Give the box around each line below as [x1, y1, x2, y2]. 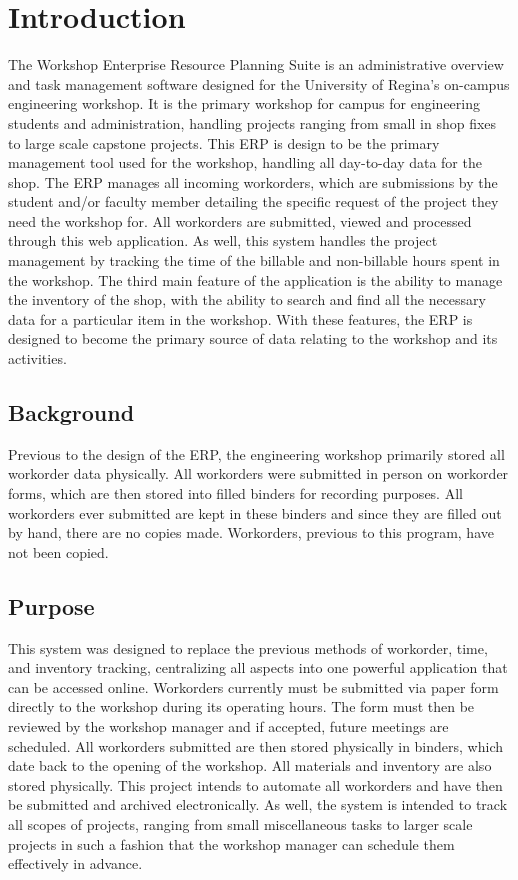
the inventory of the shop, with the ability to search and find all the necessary [8, 289, 486, 310]
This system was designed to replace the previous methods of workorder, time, [8, 637, 488, 658]
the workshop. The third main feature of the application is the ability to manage [8, 269, 503, 290]
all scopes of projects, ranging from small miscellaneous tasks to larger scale [8, 813, 473, 834]
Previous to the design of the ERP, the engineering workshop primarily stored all [8, 443, 505, 464]
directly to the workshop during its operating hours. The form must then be [8, 696, 475, 717]
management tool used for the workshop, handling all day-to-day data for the [8, 152, 482, 173]
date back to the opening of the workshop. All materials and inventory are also [8, 755, 492, 776]
